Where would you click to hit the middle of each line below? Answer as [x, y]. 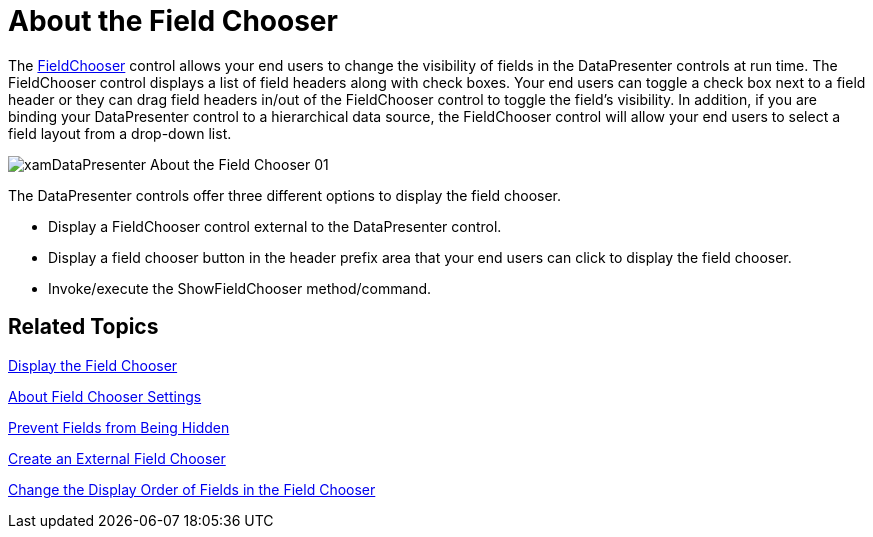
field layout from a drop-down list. [120, 133]
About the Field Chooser [173, 21]
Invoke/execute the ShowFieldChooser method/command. [240, 288]
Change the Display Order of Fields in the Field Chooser [192, 489]
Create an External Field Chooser [117, 458]
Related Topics [83, 327]
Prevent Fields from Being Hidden [119, 427]
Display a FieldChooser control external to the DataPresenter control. [275, 226]
